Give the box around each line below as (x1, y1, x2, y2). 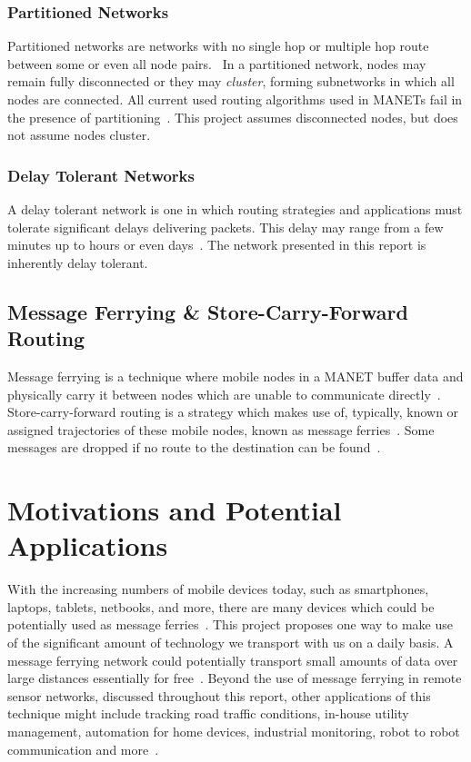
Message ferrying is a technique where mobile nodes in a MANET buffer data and (7, 366, 464, 385)
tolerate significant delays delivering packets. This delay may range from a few (7, 217, 444, 236)
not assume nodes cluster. (7, 125, 151, 144)
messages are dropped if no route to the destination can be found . (7, 438, 381, 457)
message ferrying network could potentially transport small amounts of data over (7, 650, 458, 669)
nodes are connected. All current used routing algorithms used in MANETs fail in (7, 90, 463, 108)
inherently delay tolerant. (7, 252, 148, 272)
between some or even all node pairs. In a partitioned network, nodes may (7, 54, 426, 73)
